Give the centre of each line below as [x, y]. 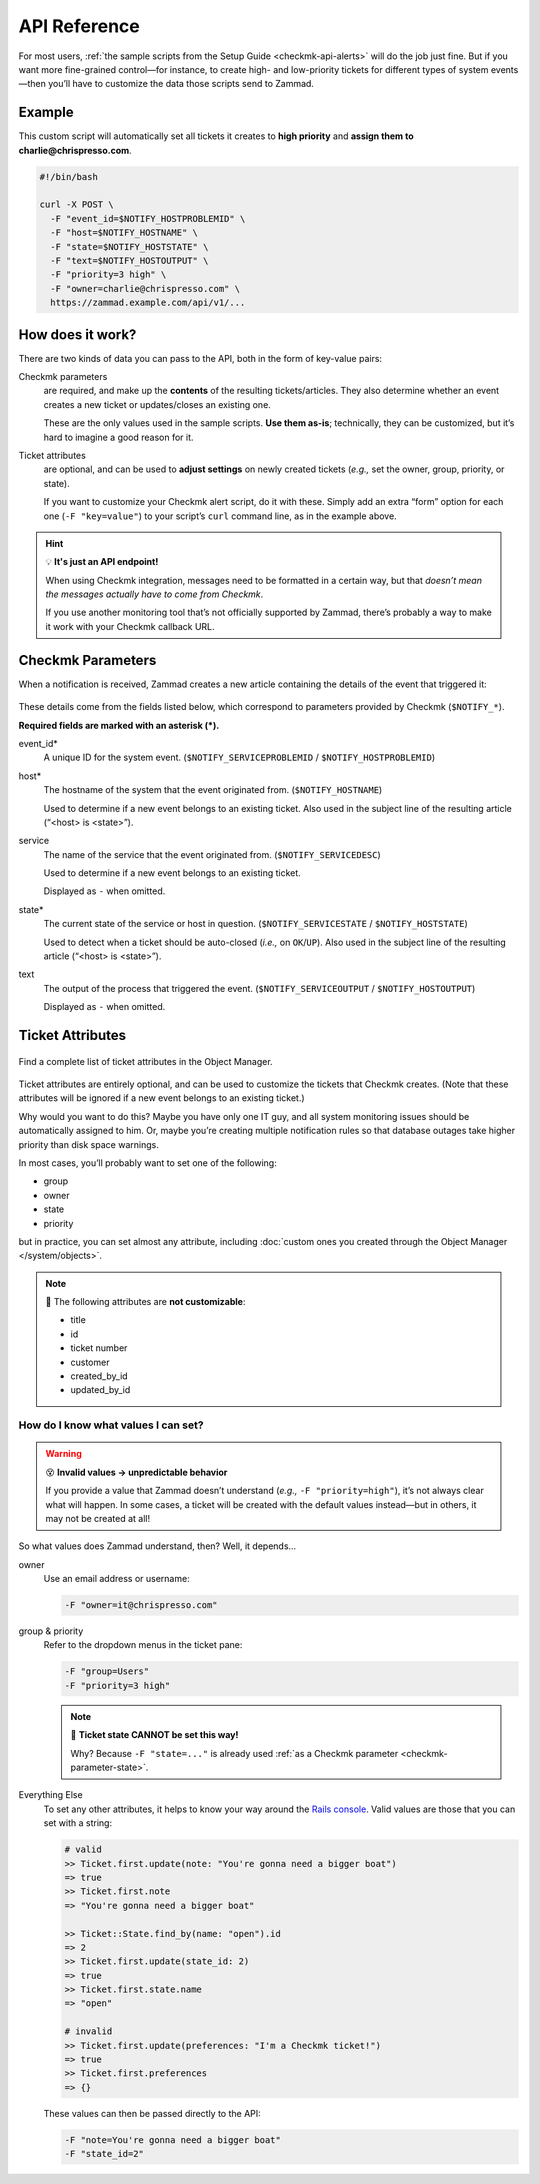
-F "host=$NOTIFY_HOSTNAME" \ [124, 233]
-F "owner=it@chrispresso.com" [141, 1605]
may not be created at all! [97, 1518]
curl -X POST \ [76, 204]
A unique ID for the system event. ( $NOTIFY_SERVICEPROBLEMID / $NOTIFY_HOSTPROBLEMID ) [239, 757]
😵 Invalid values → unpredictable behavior [136, 1472]
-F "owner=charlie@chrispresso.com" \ [145, 288]
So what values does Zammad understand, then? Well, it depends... [157, 1546]
